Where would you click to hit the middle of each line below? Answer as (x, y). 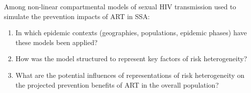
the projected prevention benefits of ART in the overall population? (117, 84)
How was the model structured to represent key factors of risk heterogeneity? (131, 58)
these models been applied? (56, 42)
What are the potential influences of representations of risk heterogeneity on (130, 75)
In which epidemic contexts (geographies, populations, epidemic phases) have (131, 33)
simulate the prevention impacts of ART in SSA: (77, 16)
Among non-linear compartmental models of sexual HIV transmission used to (120, 6)
